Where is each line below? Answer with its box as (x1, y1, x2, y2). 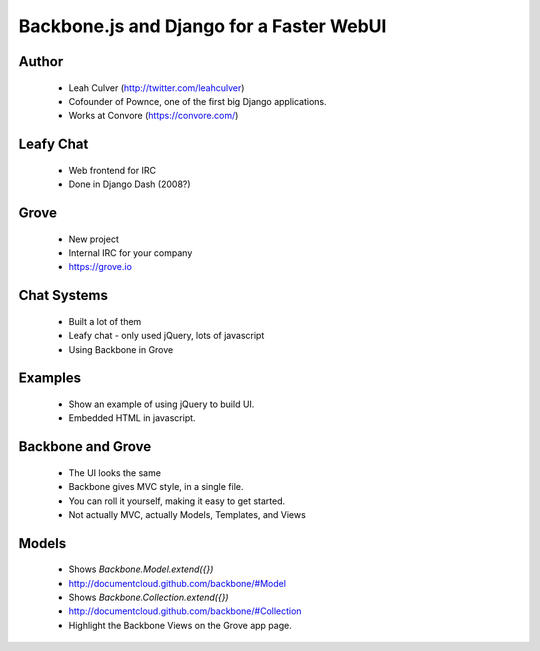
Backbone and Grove (18, 438, 152, 455)
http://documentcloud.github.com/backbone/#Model (68, 577, 287, 589)
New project (68, 233, 119, 245)
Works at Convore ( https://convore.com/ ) (68, 110, 239, 122)
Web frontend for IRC (68, 164, 157, 176)
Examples (18, 370, 82, 387)
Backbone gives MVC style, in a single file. (68, 481, 244, 493)
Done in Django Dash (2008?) (68, 178, 191, 190)
